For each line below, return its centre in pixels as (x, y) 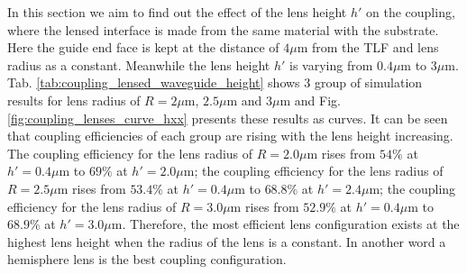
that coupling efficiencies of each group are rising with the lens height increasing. (230, 136)
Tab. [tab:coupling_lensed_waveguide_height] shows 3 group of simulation (215, 82)
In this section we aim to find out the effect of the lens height (177, 12)
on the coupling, (411, 12)
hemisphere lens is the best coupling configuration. (147, 259)
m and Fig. (310, 100)
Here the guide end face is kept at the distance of (143, 47)
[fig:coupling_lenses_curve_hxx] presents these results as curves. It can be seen (228, 118)
